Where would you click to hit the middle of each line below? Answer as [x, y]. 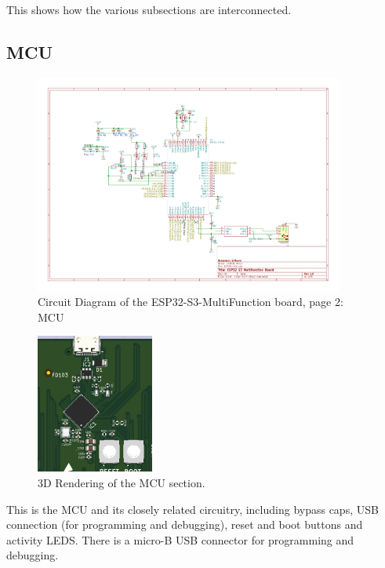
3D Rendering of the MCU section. [122, 482]
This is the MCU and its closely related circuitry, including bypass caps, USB [192, 509]
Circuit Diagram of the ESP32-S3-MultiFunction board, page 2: [191, 302]
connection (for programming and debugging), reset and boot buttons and [185, 524]
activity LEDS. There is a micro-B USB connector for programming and [180, 539]
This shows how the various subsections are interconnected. [149, 9]
